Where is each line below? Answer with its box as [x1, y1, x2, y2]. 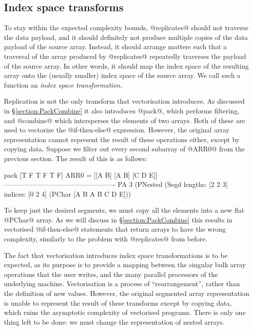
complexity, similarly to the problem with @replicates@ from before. [4, 234, 208, 244]
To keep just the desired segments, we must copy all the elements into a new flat [4, 205, 245, 215]
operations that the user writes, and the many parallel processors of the [4, 269, 218, 279]
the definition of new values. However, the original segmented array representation [4, 288, 250, 298]
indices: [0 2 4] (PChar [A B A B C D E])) [4, 188, 131, 199]
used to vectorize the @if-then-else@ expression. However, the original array [4, 125, 230, 135]
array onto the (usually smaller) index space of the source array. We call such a [4, 70, 241, 80]
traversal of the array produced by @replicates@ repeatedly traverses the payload [4, 51, 246, 61]
